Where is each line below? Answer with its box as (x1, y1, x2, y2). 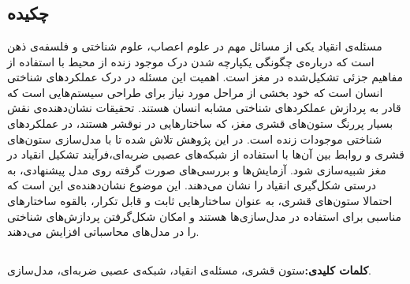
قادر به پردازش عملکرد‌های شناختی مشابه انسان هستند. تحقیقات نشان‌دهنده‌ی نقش (7, 99, 401, 116)
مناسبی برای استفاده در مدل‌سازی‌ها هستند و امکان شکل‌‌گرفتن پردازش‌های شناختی (7, 207, 401, 224)
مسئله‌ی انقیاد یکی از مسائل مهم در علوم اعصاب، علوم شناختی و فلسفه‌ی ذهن (7, 38, 382, 54)
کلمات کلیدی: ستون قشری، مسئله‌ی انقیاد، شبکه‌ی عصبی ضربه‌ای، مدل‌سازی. (7, 262, 371, 278)
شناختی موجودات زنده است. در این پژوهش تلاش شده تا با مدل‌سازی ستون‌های (7, 130, 382, 147)
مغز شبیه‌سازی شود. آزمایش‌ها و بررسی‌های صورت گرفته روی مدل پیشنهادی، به (7, 161, 386, 177)
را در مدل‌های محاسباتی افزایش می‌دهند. (7, 223, 199, 240)
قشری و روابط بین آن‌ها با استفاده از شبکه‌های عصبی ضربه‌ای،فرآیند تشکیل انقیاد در (7, 146, 404, 163)
